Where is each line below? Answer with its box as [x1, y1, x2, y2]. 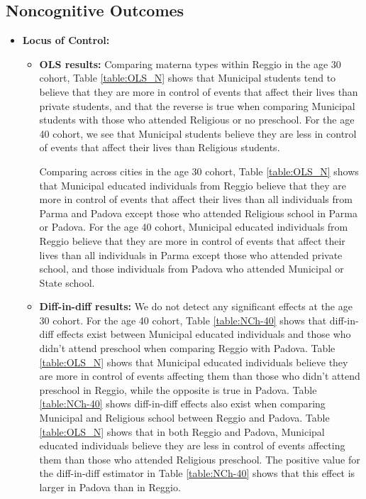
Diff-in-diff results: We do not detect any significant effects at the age [39, 299, 353, 314]
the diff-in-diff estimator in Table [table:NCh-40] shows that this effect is [39, 466, 355, 481]
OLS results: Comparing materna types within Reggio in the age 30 [39, 56, 341, 71]
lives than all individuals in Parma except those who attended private [39, 247, 343, 262]
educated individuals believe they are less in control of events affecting [39, 438, 345, 453]
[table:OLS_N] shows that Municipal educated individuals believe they [39, 354, 348, 369]
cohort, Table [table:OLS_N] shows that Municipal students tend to [39, 70, 336, 85]
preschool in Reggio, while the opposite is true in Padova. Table [39, 382, 317, 397]
